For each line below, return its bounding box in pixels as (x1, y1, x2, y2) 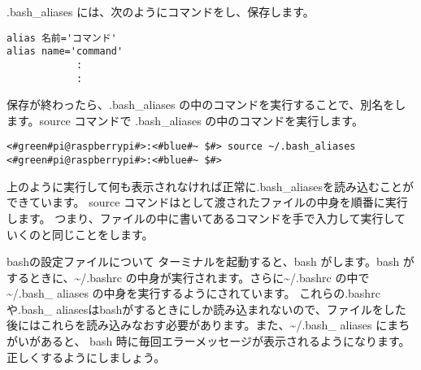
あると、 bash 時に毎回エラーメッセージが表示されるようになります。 (40, 333, 410, 350)
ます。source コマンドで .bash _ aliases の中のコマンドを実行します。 (7, 111, 363, 128)
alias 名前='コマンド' (7, 32, 117, 44)
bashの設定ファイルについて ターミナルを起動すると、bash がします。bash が (7, 253, 414, 270)
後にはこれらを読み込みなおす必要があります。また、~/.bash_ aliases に (7, 316, 388, 333)
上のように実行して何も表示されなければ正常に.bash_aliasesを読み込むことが (7, 177, 414, 194)
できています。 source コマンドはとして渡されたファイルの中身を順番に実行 (7, 194, 408, 211)
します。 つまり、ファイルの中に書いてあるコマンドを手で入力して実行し (7, 209, 395, 226)
